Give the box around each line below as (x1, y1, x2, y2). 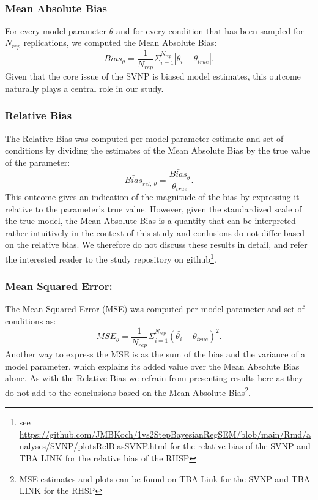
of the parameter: (5, 155, 70, 168)
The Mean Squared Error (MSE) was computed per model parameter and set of (5, 302, 305, 315)
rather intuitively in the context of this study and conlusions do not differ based (5, 226, 305, 239)
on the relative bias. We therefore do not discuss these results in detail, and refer (5, 238, 308, 251)
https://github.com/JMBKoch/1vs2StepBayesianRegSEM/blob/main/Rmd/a (19, 427, 311, 440)
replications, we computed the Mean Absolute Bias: (23, 36, 217, 49)
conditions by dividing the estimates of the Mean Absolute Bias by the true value (5, 144, 311, 157)
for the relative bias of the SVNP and (169, 439, 311, 452)
